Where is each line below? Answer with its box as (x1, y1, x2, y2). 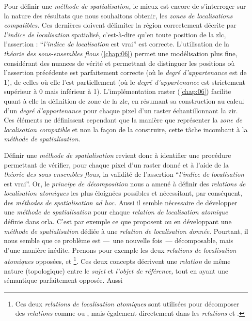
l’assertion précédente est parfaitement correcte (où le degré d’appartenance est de (4, 67, 247, 77)
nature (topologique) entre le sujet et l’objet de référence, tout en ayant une (4, 265, 228, 275)
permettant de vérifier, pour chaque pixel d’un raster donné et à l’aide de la (4, 159, 229, 169)
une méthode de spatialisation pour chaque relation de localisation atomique (4, 207, 228, 217)
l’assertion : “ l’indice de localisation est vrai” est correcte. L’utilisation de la (4, 39, 230, 49)
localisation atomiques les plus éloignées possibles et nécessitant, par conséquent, (4, 188, 242, 198)
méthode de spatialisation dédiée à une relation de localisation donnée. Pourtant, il (4, 226, 248, 236)
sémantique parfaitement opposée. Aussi (4, 275, 123, 285)
